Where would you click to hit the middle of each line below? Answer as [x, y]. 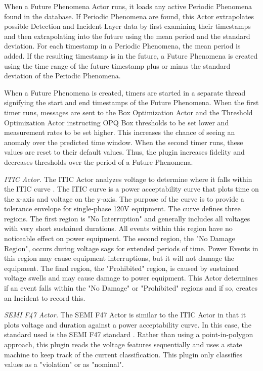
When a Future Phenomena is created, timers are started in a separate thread [125, 92]
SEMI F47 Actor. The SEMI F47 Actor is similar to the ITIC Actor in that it [125, 315]
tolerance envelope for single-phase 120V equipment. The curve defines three [122, 208]
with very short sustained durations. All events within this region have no [118, 228]
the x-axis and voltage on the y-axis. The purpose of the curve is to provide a [124, 198]
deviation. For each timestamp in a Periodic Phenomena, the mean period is [122, 46]
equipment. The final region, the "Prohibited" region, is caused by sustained [121, 268]
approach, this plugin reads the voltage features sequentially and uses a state [123, 344]
